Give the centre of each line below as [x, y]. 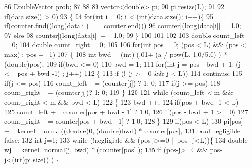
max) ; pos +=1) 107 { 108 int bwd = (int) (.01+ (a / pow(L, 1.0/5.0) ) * [116, 54]
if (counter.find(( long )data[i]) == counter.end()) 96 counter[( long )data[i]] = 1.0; [123, 26]
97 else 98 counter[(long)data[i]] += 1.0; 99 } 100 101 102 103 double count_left [125, 35]
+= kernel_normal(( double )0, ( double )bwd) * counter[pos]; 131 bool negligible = [126, 130]
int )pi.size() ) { [37, 159]
